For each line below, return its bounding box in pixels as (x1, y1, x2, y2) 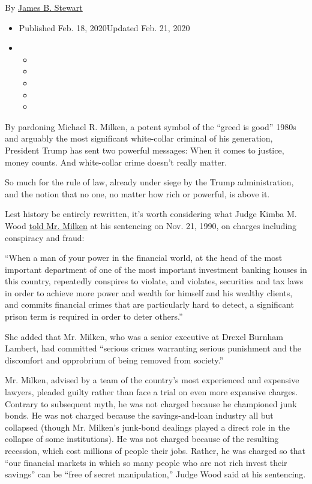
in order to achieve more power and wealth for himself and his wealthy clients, (5, 286, 293, 299)
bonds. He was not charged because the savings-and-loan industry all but (5, 409, 274, 422)
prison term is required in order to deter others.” (5, 310, 183, 323)
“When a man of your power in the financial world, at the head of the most (5, 251, 283, 264)
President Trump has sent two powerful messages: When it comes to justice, (5, 143, 284, 156)
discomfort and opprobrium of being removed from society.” (5, 353, 223, 366)
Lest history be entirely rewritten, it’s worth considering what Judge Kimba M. (5, 208, 297, 220)
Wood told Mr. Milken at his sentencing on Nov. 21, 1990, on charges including (5, 219, 297, 232)
